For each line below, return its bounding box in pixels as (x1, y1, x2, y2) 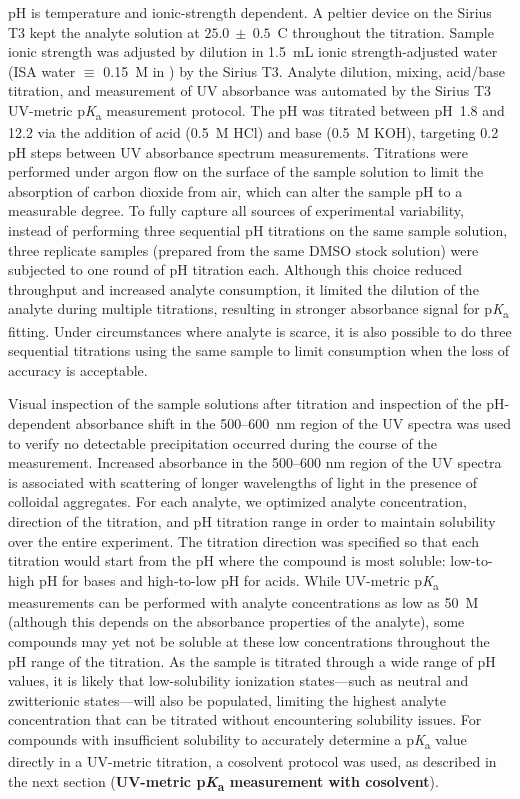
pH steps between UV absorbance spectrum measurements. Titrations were (8, 141, 468, 162)
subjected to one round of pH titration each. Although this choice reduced (8, 259, 463, 280)
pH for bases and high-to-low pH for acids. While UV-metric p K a (39, 569, 439, 593)
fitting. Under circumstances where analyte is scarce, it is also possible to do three (8, 320, 512, 341)
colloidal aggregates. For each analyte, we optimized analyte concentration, (8, 491, 467, 512)
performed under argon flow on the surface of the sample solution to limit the (8, 161, 484, 182)
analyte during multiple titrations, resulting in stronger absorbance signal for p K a (8, 298, 509, 322)
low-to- (450, 550, 493, 571)
